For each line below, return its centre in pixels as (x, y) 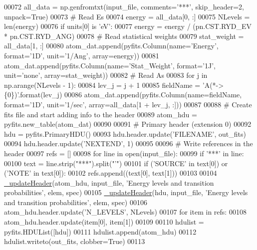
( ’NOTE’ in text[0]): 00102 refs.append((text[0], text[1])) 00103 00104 (111, 173)
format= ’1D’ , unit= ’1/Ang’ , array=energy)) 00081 (82, 55)
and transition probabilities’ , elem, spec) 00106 (76, 202)
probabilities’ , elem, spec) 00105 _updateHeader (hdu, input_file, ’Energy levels (126, 192)
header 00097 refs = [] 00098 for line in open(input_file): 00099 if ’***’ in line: (124, 153)
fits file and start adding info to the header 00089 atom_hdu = (101, 114)
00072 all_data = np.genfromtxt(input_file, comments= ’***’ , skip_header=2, (124, 6)
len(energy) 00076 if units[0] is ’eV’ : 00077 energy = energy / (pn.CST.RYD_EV (128, 26)
